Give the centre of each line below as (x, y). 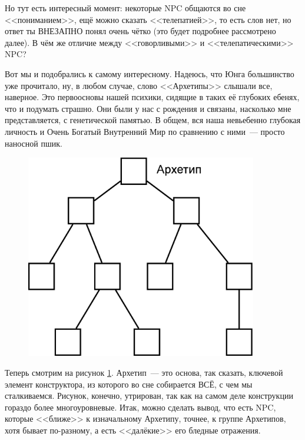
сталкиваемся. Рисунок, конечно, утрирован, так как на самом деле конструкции (149, 396)
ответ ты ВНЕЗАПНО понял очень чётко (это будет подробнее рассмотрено (140, 31)
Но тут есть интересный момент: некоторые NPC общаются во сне (125, 8)
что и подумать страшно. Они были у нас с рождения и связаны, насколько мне (148, 108)
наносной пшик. (34, 143)
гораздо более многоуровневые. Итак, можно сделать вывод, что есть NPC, (140, 407)
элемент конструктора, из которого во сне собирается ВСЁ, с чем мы (129, 384)
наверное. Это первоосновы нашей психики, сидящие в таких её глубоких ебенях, (152, 97)
